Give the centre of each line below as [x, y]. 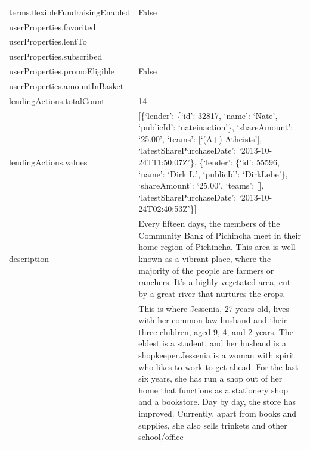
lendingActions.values [48, 162]
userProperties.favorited [52, 26]
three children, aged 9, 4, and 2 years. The [216, 331]
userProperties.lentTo [48, 41]
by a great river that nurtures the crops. [212, 293]
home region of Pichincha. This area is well [217, 247]
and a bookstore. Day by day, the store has [217, 401]
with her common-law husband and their [213, 320]
